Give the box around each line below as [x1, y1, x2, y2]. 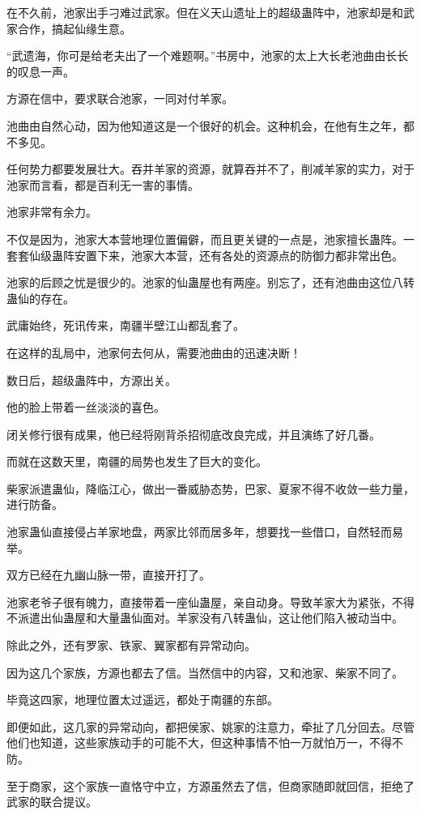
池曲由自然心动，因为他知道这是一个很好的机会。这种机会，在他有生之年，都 [6, 117, 415, 134]
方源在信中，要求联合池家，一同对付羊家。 [6, 90, 233, 107]
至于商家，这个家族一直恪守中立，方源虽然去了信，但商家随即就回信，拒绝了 [6, 777, 415, 794]
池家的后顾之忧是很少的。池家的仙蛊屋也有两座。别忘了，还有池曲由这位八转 [6, 274, 415, 291]
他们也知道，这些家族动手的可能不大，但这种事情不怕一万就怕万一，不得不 [6, 734, 403, 751]
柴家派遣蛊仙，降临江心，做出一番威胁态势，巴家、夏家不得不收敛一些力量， [6, 480, 415, 497]
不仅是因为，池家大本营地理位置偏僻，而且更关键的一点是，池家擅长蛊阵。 [6, 230, 403, 247]
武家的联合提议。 [6, 793, 97, 810]
